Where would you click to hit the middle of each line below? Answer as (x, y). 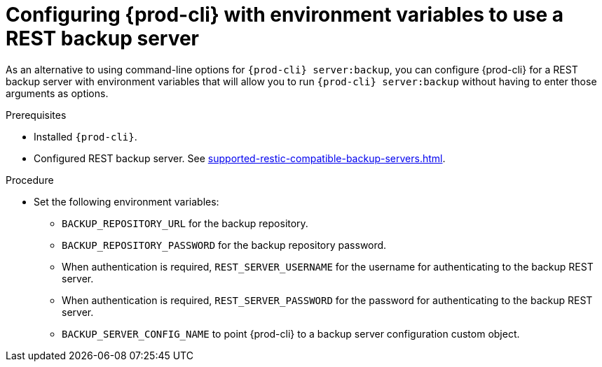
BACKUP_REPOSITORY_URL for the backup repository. (185, 223)
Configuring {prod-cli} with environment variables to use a (285, 15)
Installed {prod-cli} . (85, 136)
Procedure (30, 180)
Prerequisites (36, 115)
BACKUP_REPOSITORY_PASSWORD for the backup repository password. (224, 245)
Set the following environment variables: (126, 201)
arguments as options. (57, 93)
